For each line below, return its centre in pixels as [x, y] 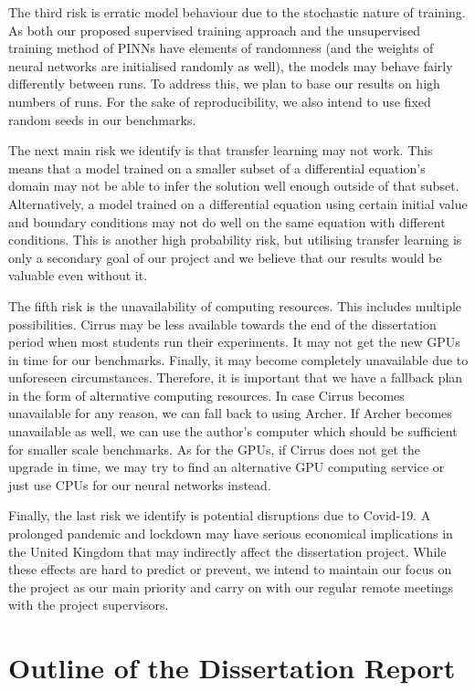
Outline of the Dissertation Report [232, 668]
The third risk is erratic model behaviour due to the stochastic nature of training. [237, 12]
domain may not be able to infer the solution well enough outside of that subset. [234, 186]
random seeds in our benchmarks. [102, 119]
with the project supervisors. [89, 605]
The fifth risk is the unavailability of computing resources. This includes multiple [235, 305]
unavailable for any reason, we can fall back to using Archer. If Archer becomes [230, 413]
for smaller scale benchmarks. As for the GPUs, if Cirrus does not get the [214, 449]
